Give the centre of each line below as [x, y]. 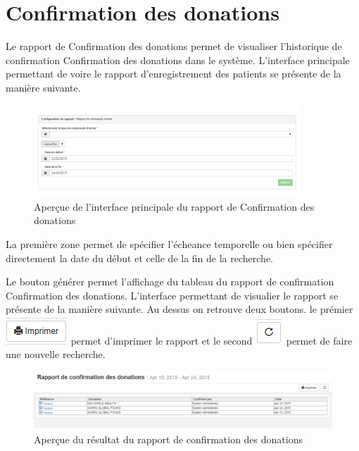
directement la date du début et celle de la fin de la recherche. [140, 258]
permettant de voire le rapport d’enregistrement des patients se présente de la [174, 74]
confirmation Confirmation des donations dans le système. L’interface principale [178, 60]
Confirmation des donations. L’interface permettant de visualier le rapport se [172, 295]
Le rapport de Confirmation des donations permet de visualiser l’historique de [174, 46]
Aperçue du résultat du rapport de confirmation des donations [168, 439]
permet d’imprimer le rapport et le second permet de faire [212, 340]
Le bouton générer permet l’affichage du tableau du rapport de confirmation [170, 282]
